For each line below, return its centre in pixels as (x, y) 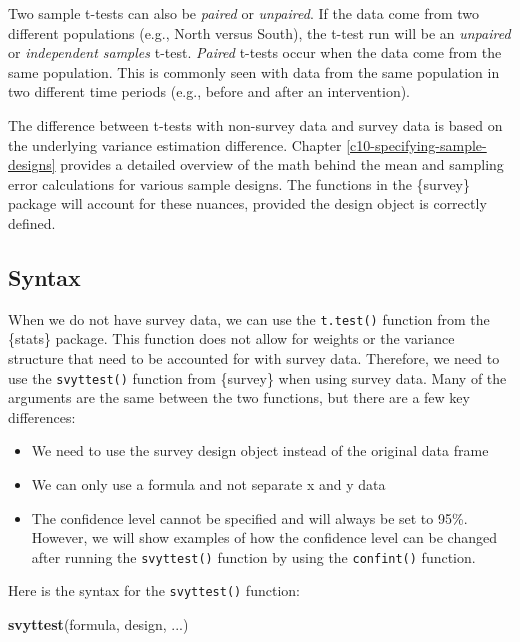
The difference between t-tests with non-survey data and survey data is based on (255, 124)
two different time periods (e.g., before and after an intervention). (209, 91)
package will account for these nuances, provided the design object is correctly (247, 203)
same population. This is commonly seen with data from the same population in (254, 71)
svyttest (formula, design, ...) (98, 624)
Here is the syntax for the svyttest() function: (154, 590)
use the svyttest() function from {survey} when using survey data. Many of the (257, 377)
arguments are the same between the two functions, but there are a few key (239, 397)
